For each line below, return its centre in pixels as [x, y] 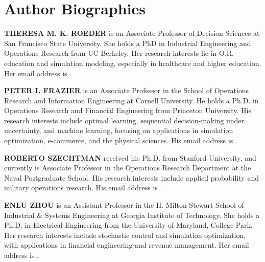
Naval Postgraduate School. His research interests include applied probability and [131, 177]
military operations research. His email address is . [83, 188]
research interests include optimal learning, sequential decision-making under [124, 120]
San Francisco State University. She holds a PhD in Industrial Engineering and [128, 43]
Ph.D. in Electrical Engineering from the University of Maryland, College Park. [128, 225]
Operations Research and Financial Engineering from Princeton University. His [128, 110]
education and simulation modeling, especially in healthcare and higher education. [133, 63]
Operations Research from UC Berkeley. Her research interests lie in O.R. [119, 53]
